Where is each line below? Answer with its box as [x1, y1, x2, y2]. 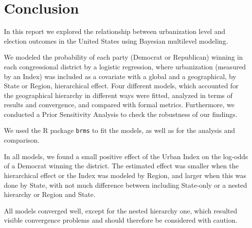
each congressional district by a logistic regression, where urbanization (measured [4, 61, 246, 71]
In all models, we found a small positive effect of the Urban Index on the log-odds [4, 151, 248, 161]
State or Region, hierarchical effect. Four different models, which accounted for [4, 81, 239, 91]
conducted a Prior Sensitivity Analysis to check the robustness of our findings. [4, 109, 237, 119]
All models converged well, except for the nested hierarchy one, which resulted [4, 205, 237, 215]
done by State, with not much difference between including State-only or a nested [4, 179, 247, 190]
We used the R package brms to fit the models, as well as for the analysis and [4, 125, 235, 135]
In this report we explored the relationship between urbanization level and [4, 26, 225, 36]
